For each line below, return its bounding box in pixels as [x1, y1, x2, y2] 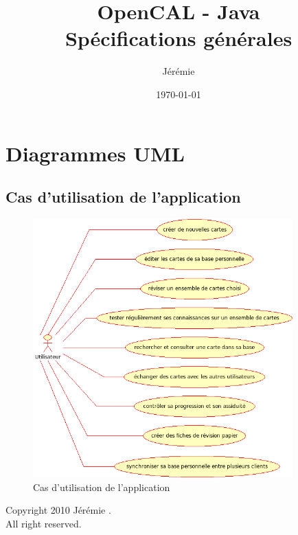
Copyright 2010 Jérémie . [5, 503, 111, 517]
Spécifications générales [65, 24, 293, 52]
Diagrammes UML [5, 139, 185, 167]
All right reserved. [5, 516, 82, 530]
